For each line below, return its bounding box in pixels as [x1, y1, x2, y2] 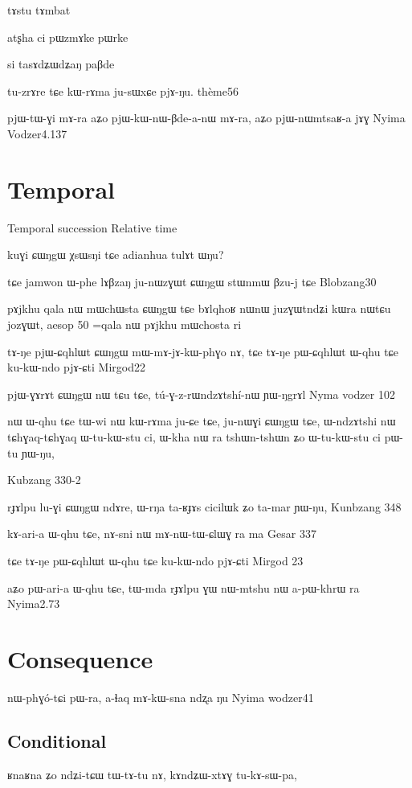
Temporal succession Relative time [7, 219, 177, 236]
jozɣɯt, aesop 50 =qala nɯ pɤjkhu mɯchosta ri [7, 316, 242, 333]
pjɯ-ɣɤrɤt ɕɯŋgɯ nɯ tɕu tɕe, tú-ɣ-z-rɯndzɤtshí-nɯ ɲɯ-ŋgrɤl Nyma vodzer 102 [7, 385, 395, 402]
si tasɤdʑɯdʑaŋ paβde [7, 55, 115, 72]
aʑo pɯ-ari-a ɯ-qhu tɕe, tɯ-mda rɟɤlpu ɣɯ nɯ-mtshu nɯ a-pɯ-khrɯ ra [7, 579, 360, 596]
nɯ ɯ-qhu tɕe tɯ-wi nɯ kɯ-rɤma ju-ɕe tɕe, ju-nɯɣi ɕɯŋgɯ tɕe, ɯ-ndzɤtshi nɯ [7, 412, 396, 429]
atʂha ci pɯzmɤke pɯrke [7, 28, 128, 45]
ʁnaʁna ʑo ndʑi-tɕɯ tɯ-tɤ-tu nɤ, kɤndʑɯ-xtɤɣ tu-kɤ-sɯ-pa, [7, 765, 297, 782]
